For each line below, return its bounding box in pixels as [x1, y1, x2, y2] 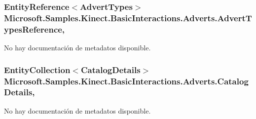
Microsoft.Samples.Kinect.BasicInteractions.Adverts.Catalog [4, 75, 249, 87]
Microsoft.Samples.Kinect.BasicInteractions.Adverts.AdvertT [4, 11, 252, 24]
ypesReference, [4, 23, 65, 35]
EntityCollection [4, 63, 71, 76]
